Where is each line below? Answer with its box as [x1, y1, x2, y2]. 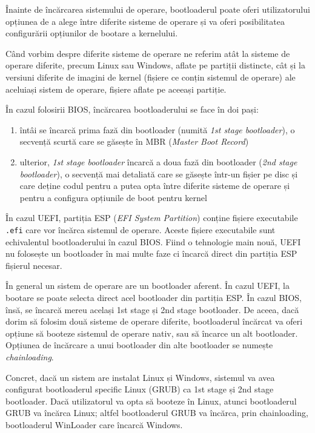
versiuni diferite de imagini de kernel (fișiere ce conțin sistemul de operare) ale [5, 70, 296, 83]
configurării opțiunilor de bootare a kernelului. [5, 27, 178, 39]
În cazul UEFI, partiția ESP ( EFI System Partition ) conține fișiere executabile [5, 211, 298, 224]
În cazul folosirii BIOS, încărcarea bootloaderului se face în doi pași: [5, 103, 259, 116]
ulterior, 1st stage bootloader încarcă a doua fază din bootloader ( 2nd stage [19, 155, 297, 168]
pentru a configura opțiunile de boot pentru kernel [19, 191, 207, 203]
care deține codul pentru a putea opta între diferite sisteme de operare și [19, 179, 290, 192]
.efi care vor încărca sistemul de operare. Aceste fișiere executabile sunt [5, 223, 276, 236]
